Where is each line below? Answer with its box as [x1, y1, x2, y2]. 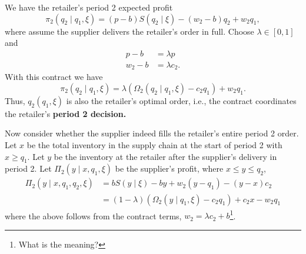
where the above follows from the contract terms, [5, 209, 182, 222]
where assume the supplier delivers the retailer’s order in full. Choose [5, 25, 254, 37]
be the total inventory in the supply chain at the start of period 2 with [26, 139, 282, 151]
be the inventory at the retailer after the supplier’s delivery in [54, 150, 277, 162]
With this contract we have [5, 71, 103, 83]
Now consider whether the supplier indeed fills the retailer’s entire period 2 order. [5, 127, 299, 139]
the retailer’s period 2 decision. [5, 107, 127, 119]
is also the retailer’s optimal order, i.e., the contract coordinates [66, 94, 297, 106]
